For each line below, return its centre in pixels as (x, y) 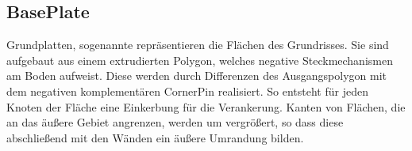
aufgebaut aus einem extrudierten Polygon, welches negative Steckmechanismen (200, 60)
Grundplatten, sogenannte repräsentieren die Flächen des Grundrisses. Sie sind (198, 45)
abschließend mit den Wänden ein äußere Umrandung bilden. (155, 137)
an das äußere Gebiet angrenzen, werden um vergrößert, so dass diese (175, 122)
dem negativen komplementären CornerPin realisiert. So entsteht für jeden (187, 91)
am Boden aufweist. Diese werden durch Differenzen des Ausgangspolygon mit (196, 75)
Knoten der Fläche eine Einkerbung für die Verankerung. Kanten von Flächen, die (206, 106)
